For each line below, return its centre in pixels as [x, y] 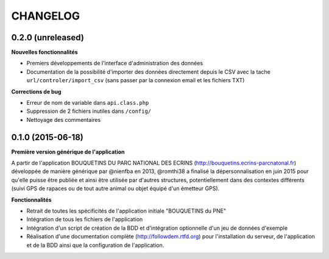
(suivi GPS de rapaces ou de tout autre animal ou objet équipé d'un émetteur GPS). [115, 188]
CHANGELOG [46, 16]
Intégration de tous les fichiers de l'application [85, 219]
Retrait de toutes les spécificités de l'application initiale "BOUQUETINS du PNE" [126, 211]
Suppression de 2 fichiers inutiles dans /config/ [89, 111]
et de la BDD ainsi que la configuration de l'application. [95, 245]
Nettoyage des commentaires [64, 119]
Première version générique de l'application [68, 152]
